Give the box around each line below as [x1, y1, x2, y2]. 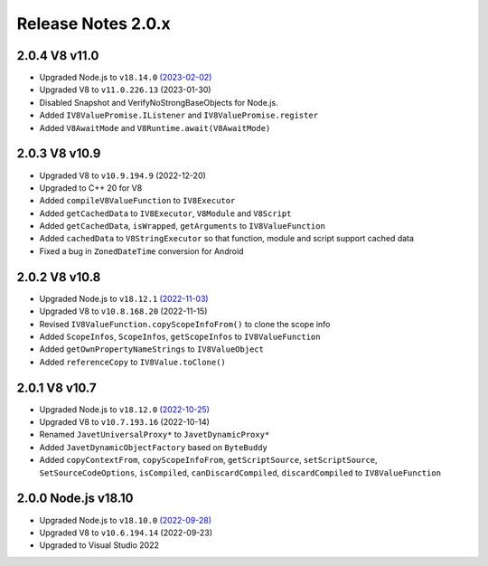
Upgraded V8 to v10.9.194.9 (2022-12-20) [39, 170, 207, 181]
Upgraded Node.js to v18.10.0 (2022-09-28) [39, 514, 212, 525]
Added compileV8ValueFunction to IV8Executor [39, 195, 236, 206]
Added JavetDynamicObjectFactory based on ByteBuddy [39, 441, 268, 452]
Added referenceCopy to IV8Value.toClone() [39, 356, 226, 367]
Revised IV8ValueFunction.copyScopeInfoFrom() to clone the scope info [39, 318, 331, 329]
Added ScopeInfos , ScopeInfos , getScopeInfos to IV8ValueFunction [39, 331, 321, 342]
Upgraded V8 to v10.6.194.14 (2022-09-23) [39, 527, 212, 538]
